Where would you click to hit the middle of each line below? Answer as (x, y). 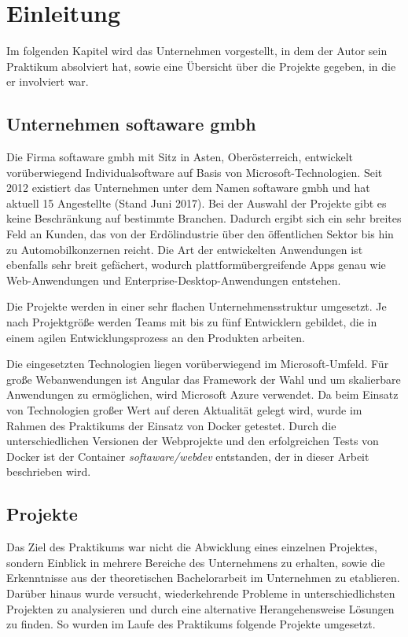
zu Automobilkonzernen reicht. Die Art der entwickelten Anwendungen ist (185, 249)
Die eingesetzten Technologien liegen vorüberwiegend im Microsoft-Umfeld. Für (198, 364)
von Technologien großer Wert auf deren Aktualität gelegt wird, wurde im (184, 410)
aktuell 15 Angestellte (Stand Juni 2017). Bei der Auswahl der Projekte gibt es (197, 203)
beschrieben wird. (49, 471)
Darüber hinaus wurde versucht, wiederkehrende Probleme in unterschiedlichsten (201, 593)
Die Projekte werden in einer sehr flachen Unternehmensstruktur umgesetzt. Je (197, 306)
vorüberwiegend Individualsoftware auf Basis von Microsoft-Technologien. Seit (195, 172)
